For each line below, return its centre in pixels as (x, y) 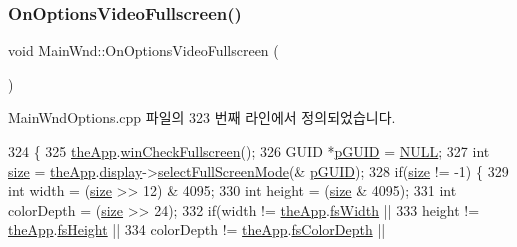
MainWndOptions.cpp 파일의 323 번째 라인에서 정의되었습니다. (202, 117)
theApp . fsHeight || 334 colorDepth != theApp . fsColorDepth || (197, 229)
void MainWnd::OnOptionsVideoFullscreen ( (143, 50)
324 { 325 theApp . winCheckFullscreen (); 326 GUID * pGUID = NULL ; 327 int (249, 151)
